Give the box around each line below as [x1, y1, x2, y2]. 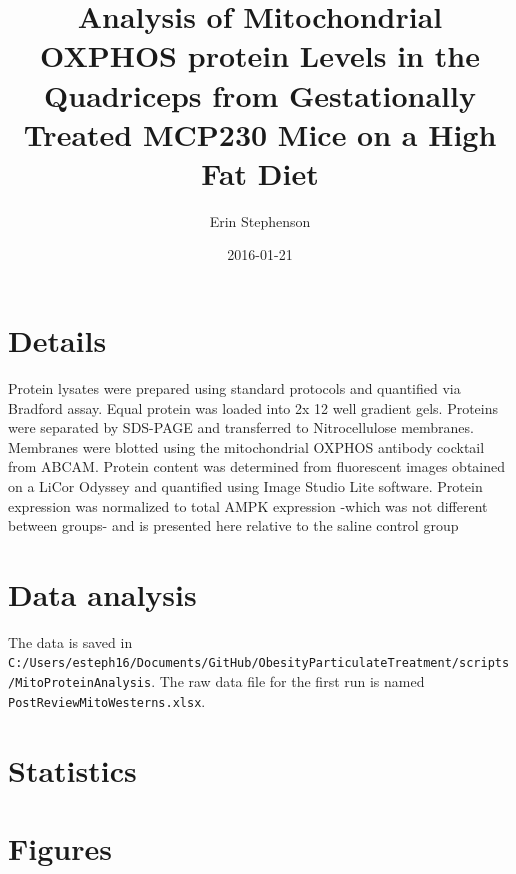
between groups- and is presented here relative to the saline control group [8, 515, 459, 536]
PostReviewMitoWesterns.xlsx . [8, 690, 206, 711]
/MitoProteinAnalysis [8, 676, 152, 691]
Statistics [8, 749, 137, 790]
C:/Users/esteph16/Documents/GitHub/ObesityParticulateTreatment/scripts [8, 656, 510, 671]
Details [8, 320, 107, 361]
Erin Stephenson [209, 210, 311, 231]
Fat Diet [201, 152, 319, 193]
